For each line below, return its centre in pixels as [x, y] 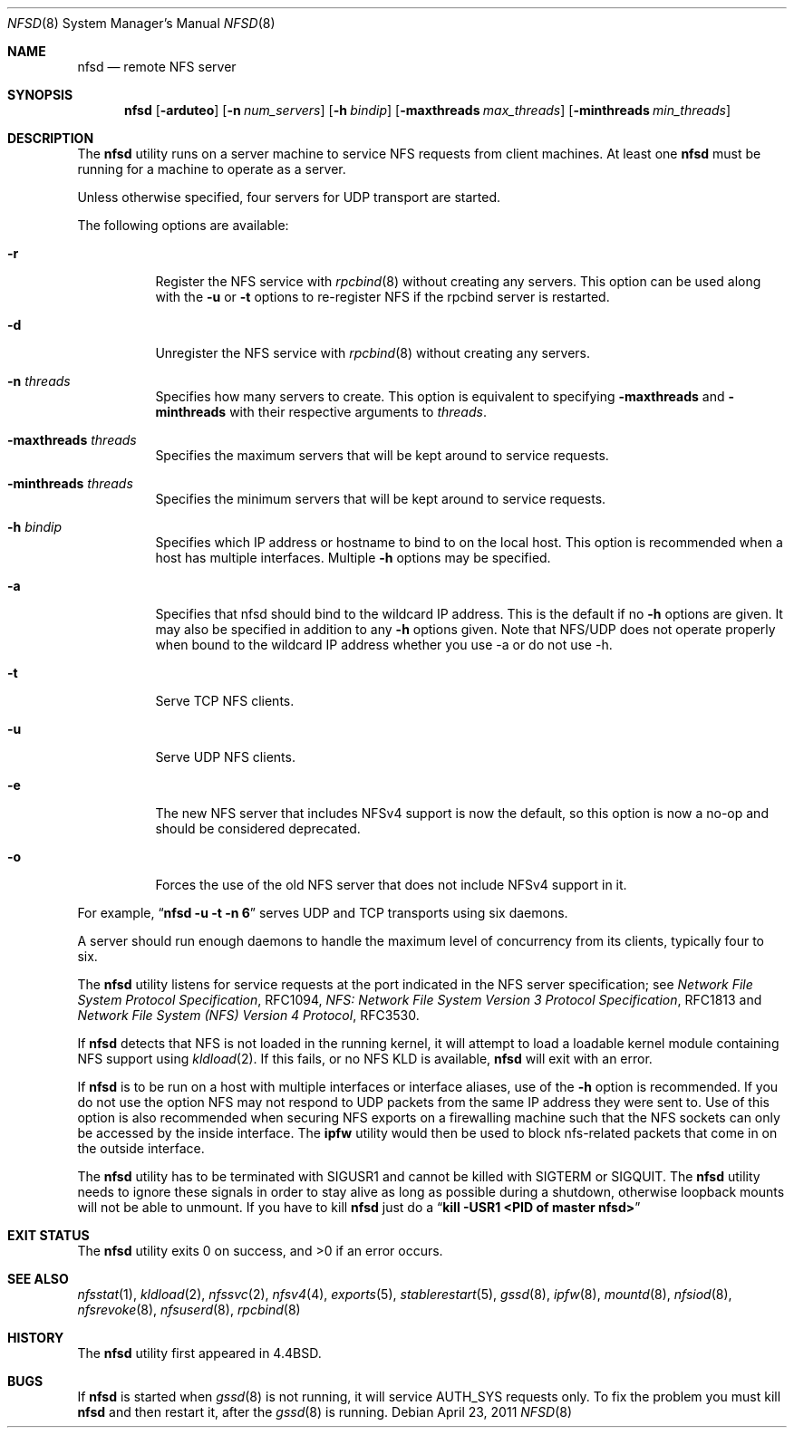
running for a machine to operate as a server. [212, 169]
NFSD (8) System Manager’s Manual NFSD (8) [141, 23]
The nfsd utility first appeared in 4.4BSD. [199, 1353]
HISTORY [36, 1338]
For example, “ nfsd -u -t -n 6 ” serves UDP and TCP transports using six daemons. [323, 913]
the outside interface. [141, 1148]
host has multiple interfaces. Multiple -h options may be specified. [353, 558]
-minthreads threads [70, 483]
